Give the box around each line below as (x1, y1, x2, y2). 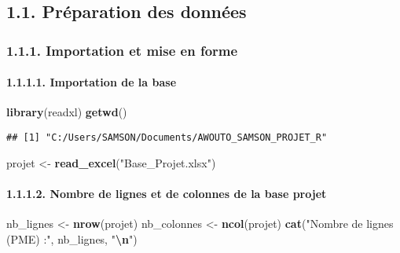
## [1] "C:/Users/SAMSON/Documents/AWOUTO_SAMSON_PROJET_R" (6, 132, 328, 144)
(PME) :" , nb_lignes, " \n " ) (6, 230, 138, 247)
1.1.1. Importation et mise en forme (6, 40, 238, 60)
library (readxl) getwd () (6, 104, 127, 120)
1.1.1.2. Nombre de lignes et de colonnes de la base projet (6, 185, 327, 201)
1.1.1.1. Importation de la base (6, 74, 177, 90)
